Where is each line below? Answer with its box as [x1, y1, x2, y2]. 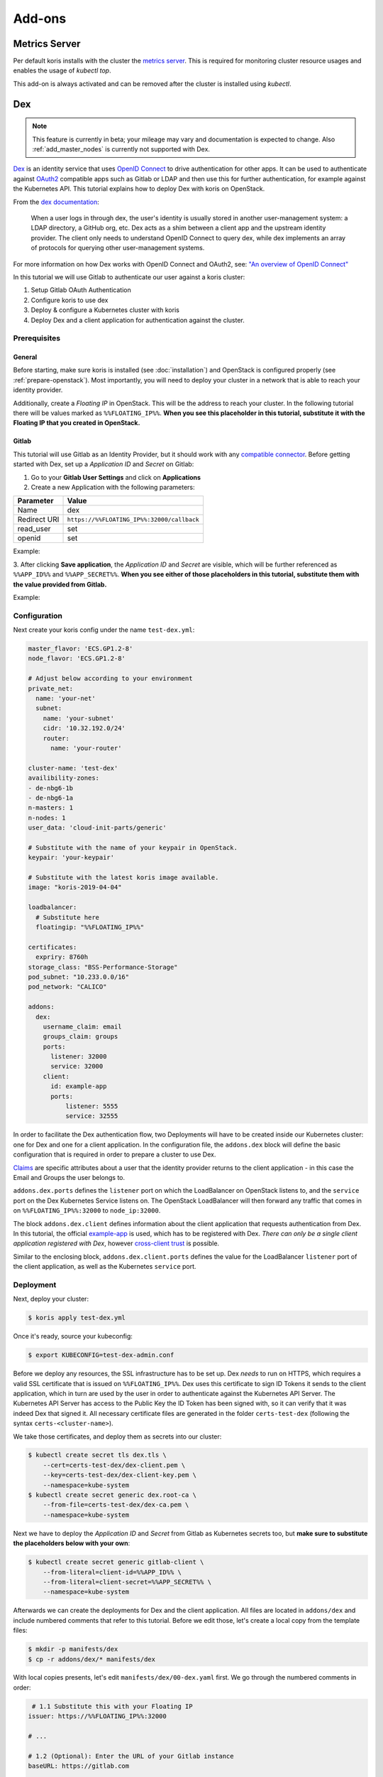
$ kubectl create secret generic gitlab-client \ [28, 1558, 204, 1567]
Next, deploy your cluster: [13, 1294, 89, 1304]
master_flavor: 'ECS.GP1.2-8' [28, 645, 133, 653]
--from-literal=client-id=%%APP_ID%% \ [43, 1568, 182, 1576]
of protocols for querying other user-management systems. [30, 244, 205, 252]
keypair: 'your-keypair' [28, 854, 115, 861]
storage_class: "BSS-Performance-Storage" [28, 963, 178, 971]
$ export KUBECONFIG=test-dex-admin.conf [28, 1351, 174, 1359]
